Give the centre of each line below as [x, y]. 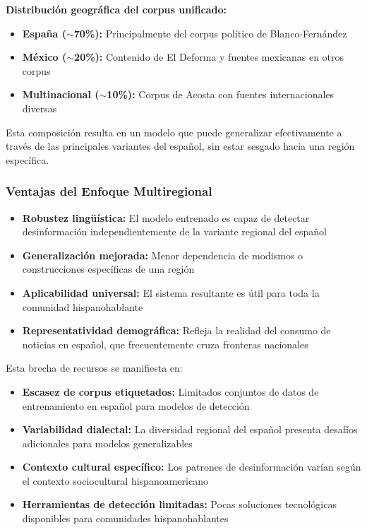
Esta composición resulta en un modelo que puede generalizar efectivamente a [174, 132]
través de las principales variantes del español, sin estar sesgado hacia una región [180, 146]
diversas [40, 108]
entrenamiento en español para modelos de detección [136, 405]
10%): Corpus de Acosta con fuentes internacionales [221, 94]
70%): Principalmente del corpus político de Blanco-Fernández [210, 33]
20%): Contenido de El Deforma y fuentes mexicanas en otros [209, 57]
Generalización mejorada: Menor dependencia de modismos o [163, 255]
